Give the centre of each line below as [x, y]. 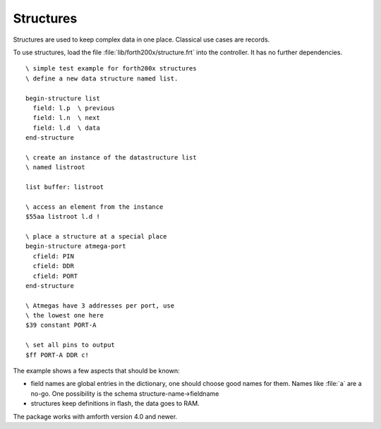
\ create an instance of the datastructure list [111, 157]
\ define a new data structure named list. [102, 78]
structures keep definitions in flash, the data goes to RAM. [115, 404]
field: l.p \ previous [74, 108]
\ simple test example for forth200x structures [111, 68]
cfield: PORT [55, 276]
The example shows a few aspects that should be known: [96, 371]
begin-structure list [63, 98]
